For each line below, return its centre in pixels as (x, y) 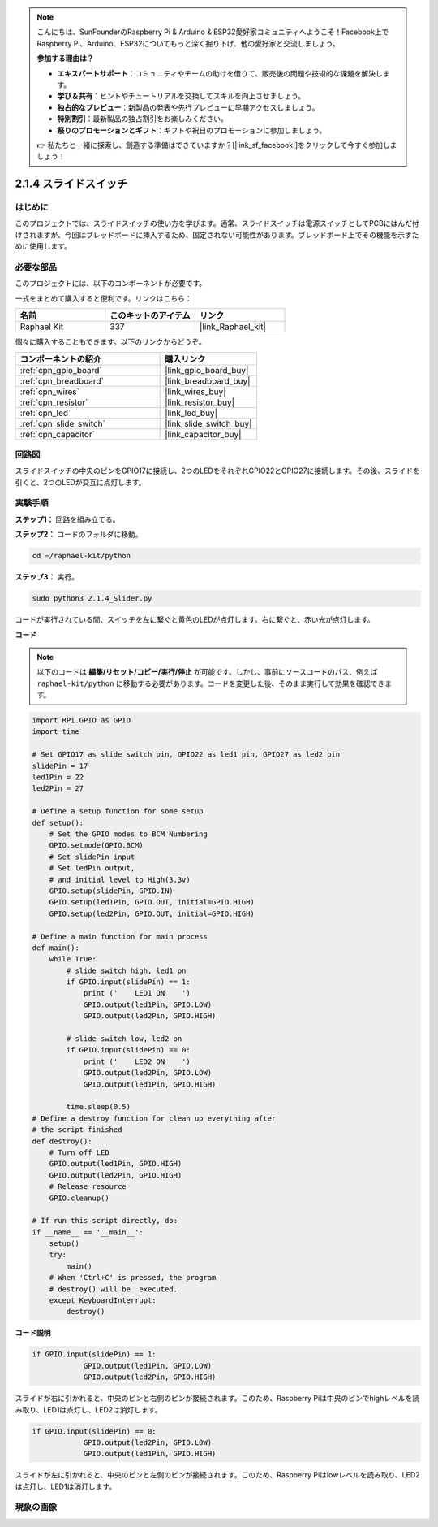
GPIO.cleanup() (79, 1198)
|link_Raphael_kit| (233, 327)
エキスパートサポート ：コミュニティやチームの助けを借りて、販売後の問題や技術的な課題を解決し (220, 73)
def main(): (56, 948)
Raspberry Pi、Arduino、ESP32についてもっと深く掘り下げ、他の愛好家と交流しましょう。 (188, 43)
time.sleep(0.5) (99, 1107)
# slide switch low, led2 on (124, 1039)
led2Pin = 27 (58, 789)
